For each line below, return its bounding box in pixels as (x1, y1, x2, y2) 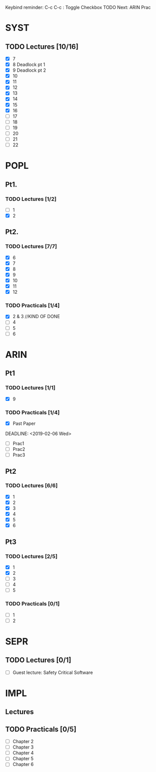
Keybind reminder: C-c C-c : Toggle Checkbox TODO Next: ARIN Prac (5, 5, 151, 10)
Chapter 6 (12, 761, 34, 767)
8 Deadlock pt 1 (12, 61, 46, 68)
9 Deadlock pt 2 (12, 67, 47, 73)
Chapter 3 (12, 744, 34, 750)
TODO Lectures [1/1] (5, 384, 56, 391)
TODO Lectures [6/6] (5, 482, 58, 489)
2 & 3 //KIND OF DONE (12, 314, 60, 320)
